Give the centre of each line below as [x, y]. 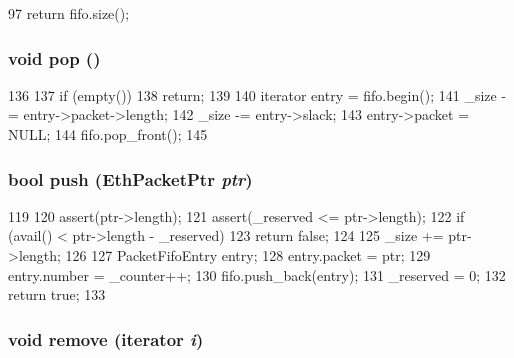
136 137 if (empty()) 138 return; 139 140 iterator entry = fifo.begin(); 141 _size [252, 94]
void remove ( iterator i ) [106, 338]
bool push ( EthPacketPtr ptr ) [130, 178]
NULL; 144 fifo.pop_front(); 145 [108, 134]
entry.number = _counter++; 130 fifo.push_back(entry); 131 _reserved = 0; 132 [257, 274]
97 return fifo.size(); [69, 13]
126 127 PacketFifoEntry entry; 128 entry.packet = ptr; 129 [248, 255]
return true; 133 [57, 294]
